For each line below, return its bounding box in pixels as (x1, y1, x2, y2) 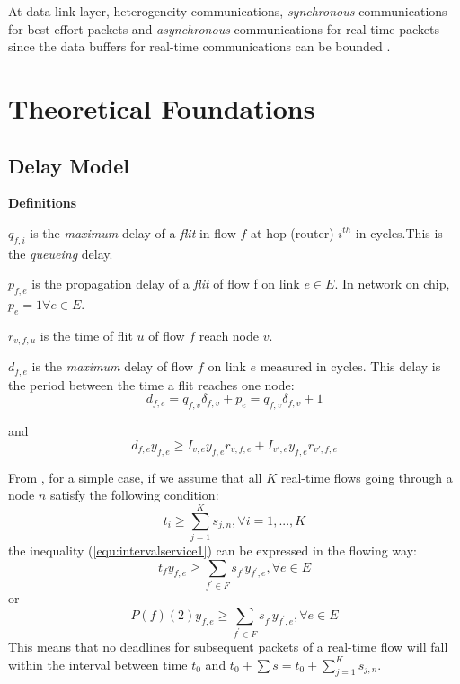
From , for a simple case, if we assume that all (8, 467, 262, 486)
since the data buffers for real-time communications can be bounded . (8, 37, 391, 56)
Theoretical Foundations (8, 89, 315, 126)
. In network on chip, (334, 274, 450, 293)
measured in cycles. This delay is (260, 357, 441, 376)
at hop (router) (251, 223, 334, 242)
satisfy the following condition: (49, 485, 219, 504)
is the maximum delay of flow (31, 357, 194, 376)
